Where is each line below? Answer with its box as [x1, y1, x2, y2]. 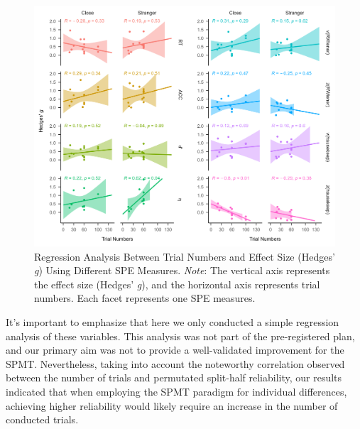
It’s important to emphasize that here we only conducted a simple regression [6, 315, 339, 330]
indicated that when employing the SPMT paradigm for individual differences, [6, 384, 347, 399]
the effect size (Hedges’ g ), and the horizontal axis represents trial [34, 276, 320, 291]
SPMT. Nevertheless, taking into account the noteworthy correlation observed [6, 356, 345, 371]
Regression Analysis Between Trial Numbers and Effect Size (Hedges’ [34, 249, 335, 264]
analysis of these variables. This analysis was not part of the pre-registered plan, [6, 328, 355, 343]
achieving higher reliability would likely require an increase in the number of [6, 398, 338, 413]
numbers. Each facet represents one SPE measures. [34, 290, 256, 305]
